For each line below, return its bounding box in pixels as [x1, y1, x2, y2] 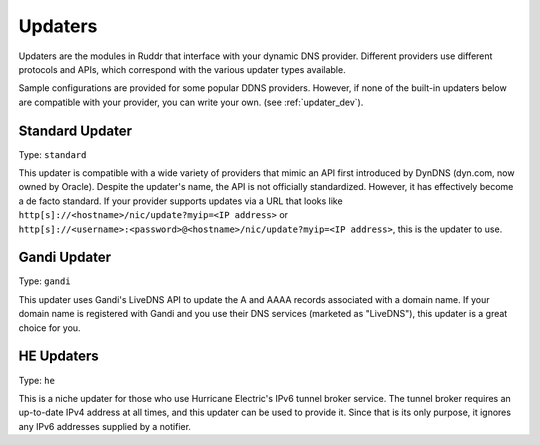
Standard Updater [18, 122, 133, 139]
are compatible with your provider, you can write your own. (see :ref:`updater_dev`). [18, 96, 364, 108]
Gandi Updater [18, 249, 112, 266]
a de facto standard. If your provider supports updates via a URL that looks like [18, 195, 344, 207]
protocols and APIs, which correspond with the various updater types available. [18, 63, 346, 75]
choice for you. [18, 321, 81, 334]
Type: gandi [18, 275, 71, 287]
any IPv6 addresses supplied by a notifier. [18, 420, 192, 432]
